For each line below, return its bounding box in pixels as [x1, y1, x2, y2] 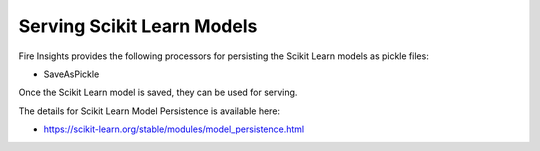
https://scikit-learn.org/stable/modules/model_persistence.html [43, 123, 305, 135]
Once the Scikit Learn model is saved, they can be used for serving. [18, 86, 298, 99]
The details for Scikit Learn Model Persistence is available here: [18, 105, 280, 117]
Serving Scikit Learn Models [18, 15, 258, 37]
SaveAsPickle [43, 68, 100, 80]
